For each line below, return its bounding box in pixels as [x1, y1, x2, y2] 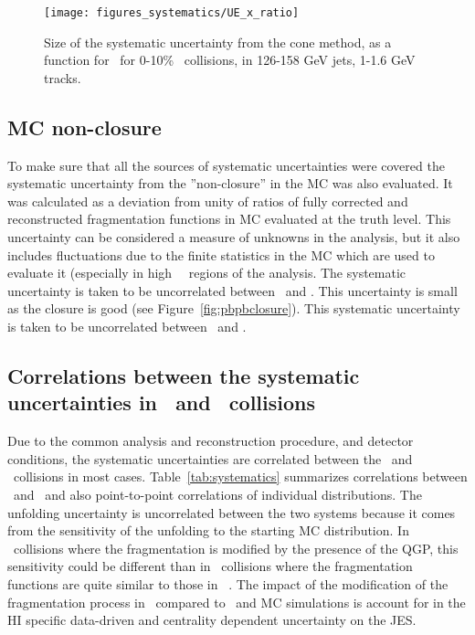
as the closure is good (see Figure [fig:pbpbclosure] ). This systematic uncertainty [7, 299, 460, 318]
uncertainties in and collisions [7, 388, 315, 417]
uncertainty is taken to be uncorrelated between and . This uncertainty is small [7, 280, 458, 300]
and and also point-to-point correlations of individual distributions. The [13, 484, 422, 503]
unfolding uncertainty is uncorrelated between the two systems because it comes [7, 503, 456, 522]
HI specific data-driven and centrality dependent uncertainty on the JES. [7, 610, 417, 630]
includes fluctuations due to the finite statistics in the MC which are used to [7, 245, 435, 264]
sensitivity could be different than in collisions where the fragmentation [7, 556, 413, 576]
